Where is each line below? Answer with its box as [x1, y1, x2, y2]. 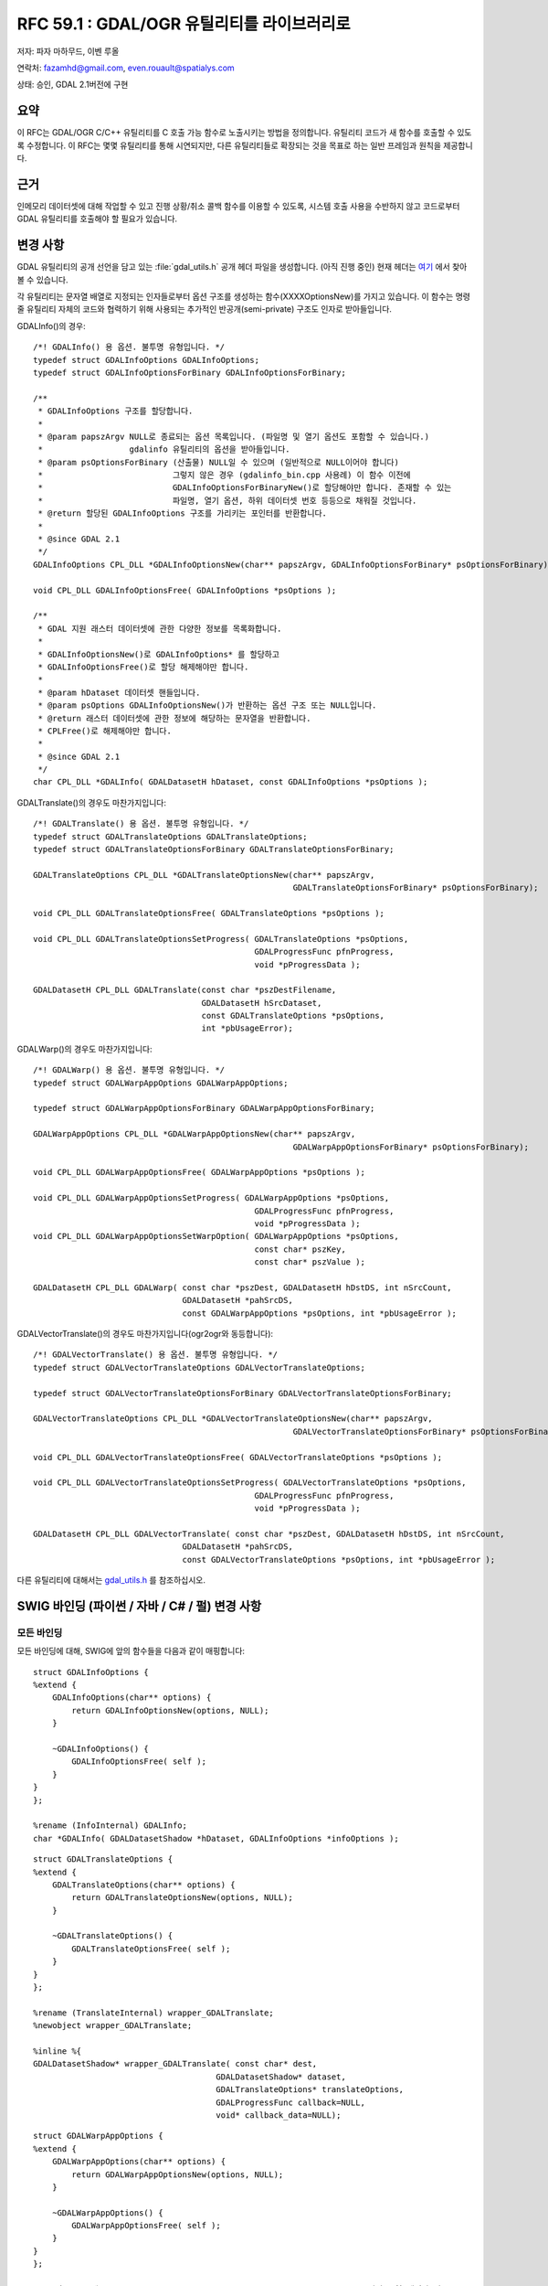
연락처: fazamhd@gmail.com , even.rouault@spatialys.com [16, 62, 235, 73]
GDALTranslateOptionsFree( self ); [71, 1943, 231, 1954]
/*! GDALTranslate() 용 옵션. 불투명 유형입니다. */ [33, 818, 249, 829]
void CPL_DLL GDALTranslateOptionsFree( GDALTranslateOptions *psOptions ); [33, 908, 385, 918]
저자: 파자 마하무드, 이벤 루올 [16, 46, 120, 57]
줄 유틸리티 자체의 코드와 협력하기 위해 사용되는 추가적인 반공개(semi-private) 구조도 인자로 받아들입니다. [16, 304, 393, 315]
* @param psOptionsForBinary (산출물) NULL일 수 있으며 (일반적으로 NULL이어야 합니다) [37, 457, 399, 467]
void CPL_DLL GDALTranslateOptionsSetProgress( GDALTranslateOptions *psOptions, [33, 934, 409, 944]
